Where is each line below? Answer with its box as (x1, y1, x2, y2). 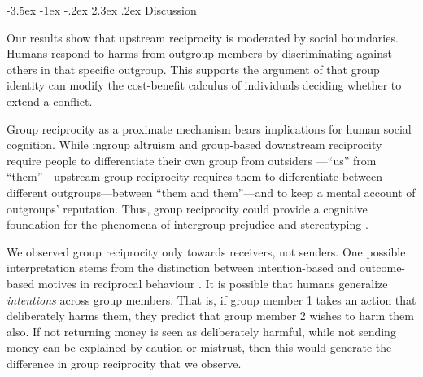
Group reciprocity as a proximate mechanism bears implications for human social (7, 120, 412, 137)
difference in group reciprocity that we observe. (7, 354, 242, 371)
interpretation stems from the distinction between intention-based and (7, 259, 356, 276)
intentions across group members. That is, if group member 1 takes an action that (7, 291, 416, 308)
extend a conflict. (7, 92, 93, 109)
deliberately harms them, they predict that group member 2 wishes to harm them (7, 307, 414, 324)
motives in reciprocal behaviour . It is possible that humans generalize (37, 274, 388, 292)
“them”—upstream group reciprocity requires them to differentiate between (7, 168, 383, 185)
